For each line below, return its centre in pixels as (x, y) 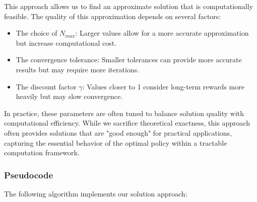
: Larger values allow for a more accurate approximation (162, 33)
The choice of (37, 33)
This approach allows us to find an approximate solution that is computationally (129, 6)
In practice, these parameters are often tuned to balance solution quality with (124, 113)
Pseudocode (29, 175)
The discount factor (46, 86)
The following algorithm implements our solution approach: (96, 193)
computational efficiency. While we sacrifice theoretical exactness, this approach (127, 123)
